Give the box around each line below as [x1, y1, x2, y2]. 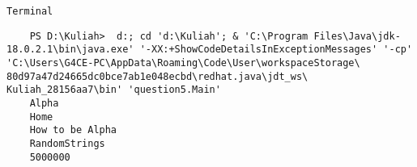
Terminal [6, 6, 53, 17]
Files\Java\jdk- [313, 30, 401, 42]
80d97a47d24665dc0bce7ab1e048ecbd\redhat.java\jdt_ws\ [6, 70, 308, 82]
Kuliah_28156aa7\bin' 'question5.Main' [6, 84, 221, 96]
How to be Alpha [29, 124, 117, 136]
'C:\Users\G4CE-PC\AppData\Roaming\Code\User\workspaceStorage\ [6, 56, 360, 69]
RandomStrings [29, 137, 105, 149]
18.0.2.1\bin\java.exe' [6, 44, 134, 56]
